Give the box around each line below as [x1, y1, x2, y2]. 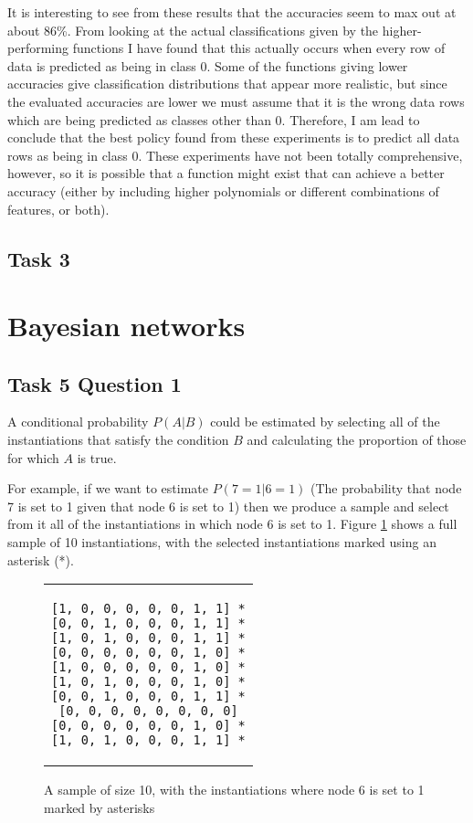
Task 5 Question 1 [7, 369, 182, 397]
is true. [77, 448, 117, 467]
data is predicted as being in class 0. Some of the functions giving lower [7, 56, 408, 75]
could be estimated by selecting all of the [210, 412, 440, 431]
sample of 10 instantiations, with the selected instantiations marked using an [7, 533, 436, 552]
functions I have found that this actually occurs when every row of [72, 38, 446, 58]
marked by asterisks [44, 797, 155, 817]
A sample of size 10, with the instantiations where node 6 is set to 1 [44, 780, 425, 799]
